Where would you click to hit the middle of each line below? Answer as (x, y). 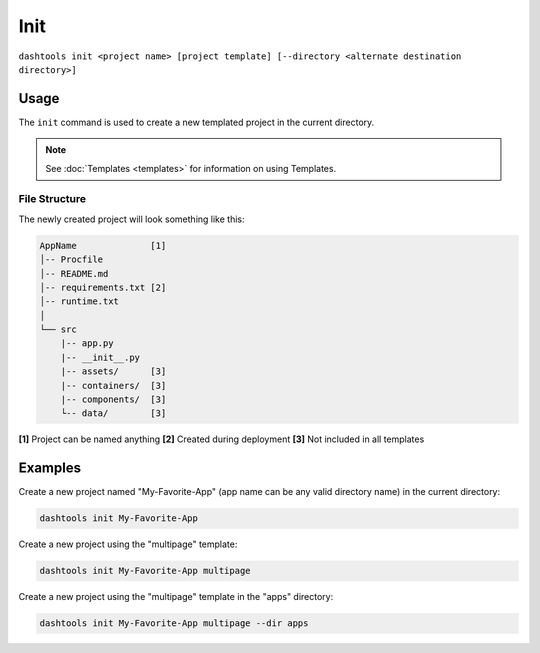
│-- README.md (74, 273)
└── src (58, 329)
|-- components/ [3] (113, 399)
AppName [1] (103, 245)
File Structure (52, 199)
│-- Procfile (71, 259)
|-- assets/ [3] (113, 371)
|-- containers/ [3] (113, 385)
